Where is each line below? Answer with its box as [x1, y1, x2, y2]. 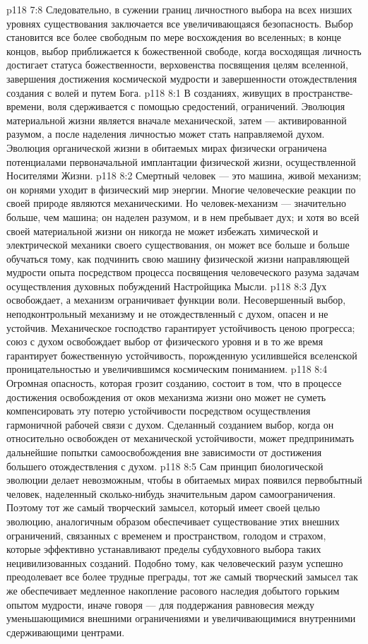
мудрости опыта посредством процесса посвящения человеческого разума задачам [6, 265, 360, 280]
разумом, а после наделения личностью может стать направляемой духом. [6, 126, 325, 141]
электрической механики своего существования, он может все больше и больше [6, 237, 350, 252]
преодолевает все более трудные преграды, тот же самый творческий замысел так [6, 569, 358, 584]
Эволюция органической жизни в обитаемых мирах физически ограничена [6, 140, 327, 155]
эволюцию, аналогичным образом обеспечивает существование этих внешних [6, 513, 340, 528]
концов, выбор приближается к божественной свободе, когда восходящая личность [6, 43, 362, 58]
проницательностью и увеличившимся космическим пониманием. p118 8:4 [6, 362, 328, 376]
